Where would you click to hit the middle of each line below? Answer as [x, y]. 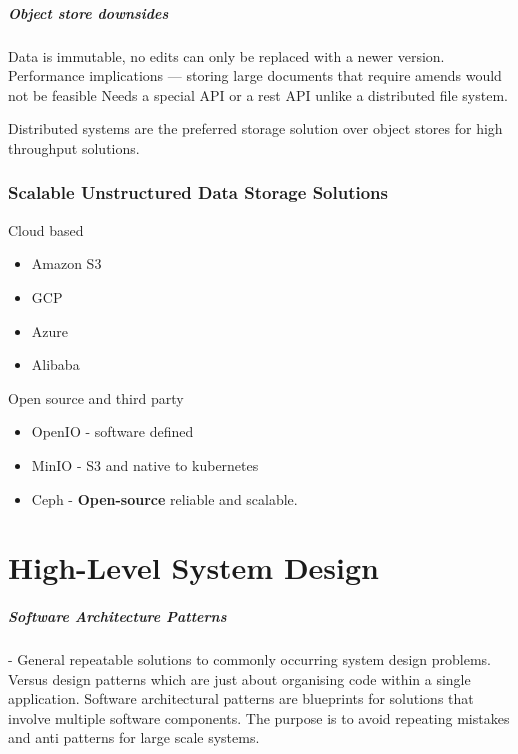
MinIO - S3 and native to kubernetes [145, 464]
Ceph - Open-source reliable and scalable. [164, 498]
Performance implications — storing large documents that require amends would [255, 75]
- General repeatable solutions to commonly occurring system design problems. [249, 659]
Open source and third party [96, 397]
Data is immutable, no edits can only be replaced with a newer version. [226, 55]
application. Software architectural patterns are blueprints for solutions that [241, 698]
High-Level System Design [194, 567]
